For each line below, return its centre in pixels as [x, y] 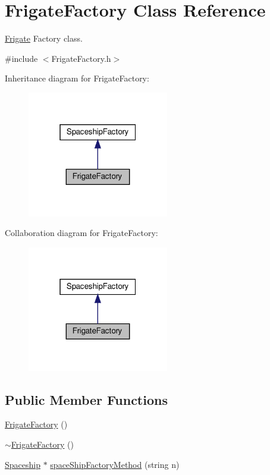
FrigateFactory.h [81, 58]
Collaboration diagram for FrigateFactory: [81, 233]
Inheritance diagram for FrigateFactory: [77, 78]
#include [21, 58]
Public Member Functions [86, 399]
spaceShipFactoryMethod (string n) [115, 464]
